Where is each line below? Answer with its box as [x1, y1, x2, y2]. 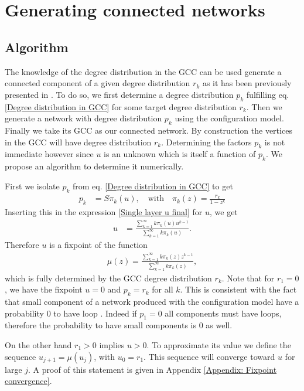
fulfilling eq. [246, 88, 289, 100]
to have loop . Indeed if [53, 307, 137, 319]
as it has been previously [202, 77, 292, 89]
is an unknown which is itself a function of [104, 148, 256, 160]
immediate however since [5, 148, 94, 160]
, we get [209, 206, 238, 218]
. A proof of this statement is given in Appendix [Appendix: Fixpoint [28, 363, 277, 375]
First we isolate [5, 179, 60, 192]
